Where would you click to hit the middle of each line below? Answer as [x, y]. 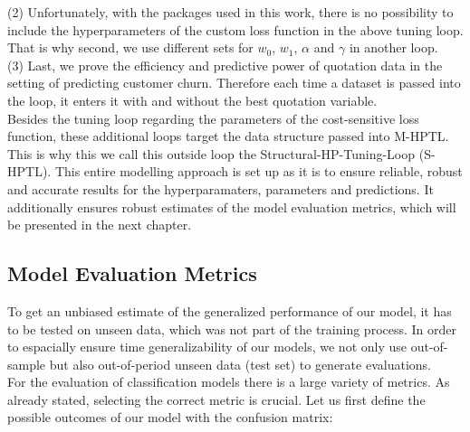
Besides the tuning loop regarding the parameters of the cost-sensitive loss [213, 118]
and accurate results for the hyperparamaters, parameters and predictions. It [221, 188]
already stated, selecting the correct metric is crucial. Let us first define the [216, 399]
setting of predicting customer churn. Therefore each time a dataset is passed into [234, 83]
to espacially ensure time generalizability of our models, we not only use [207, 347]
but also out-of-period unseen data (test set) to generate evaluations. [240, 364]
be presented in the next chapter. [100, 225]
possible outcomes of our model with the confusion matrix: [170, 417]
